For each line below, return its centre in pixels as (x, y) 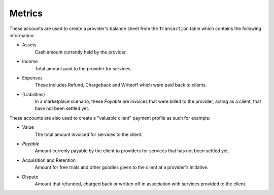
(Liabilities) (33, 94)
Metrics (26, 13)
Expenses (32, 78)
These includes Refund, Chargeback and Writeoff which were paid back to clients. (121, 85)
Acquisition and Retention (49, 160)
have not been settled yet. (62, 108)
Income (30, 62)
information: (22, 35)
